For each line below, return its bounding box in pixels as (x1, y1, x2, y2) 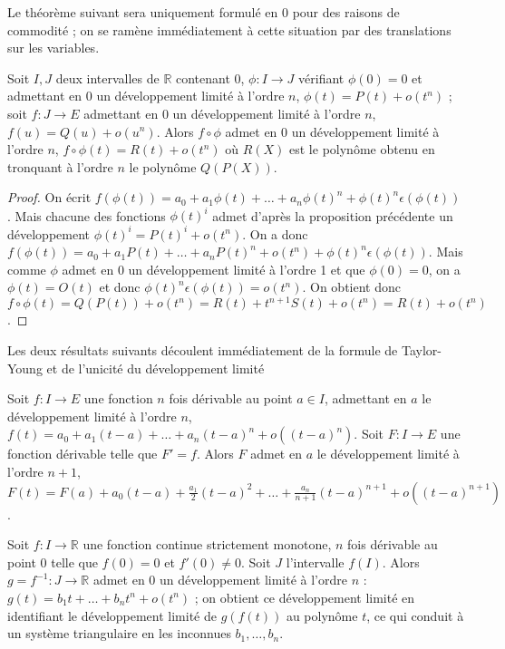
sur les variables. (7, 38, 100, 57)
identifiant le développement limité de (7, 605, 217, 625)
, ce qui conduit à (366, 605, 464, 625)
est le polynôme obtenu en (289, 140, 435, 159)
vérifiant (298, 68, 345, 87)
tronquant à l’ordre (7, 157, 113, 176)
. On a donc (242, 224, 308, 243)
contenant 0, (175, 68, 245, 87)
